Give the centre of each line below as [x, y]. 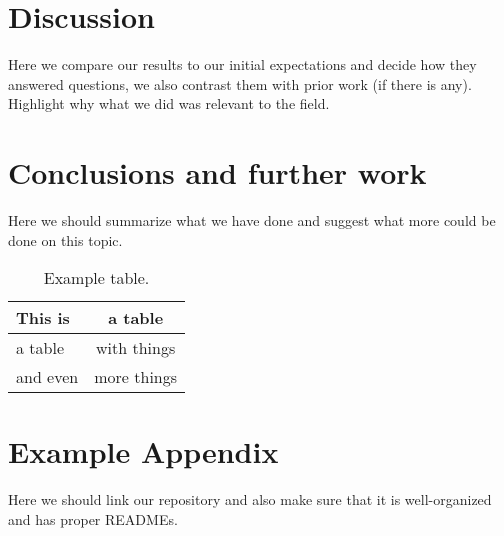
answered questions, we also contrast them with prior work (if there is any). [240, 83]
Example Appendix [143, 451]
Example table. [96, 278]
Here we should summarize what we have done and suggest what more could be [252, 220]
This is [43, 318]
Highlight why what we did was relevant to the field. [169, 103]
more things [136, 377]
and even [47, 377]
